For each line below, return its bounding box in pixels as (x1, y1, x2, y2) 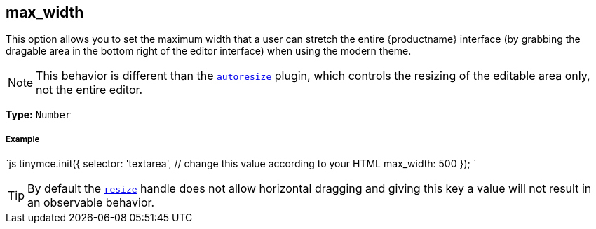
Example (6, 134, 40, 144)
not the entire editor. (36, 83, 143, 97)
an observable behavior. (27, 195, 155, 210)
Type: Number (6, 109, 72, 121)
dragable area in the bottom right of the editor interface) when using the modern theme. (6, 45, 412, 57)
